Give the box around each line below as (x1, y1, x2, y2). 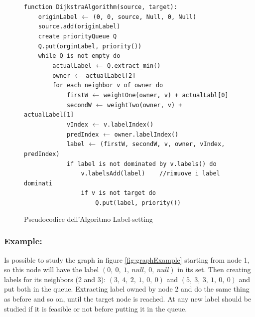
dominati (24, 179, 53, 187)
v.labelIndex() (103, 121, 154, 128)
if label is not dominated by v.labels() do (66, 160, 217, 167)
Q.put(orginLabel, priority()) (38, 42, 142, 50)
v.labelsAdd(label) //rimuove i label (81, 170, 220, 177)
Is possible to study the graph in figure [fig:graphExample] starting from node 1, (4, 254, 250, 265)
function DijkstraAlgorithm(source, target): (24, 3, 177, 10)
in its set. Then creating (177, 264, 251, 275)
